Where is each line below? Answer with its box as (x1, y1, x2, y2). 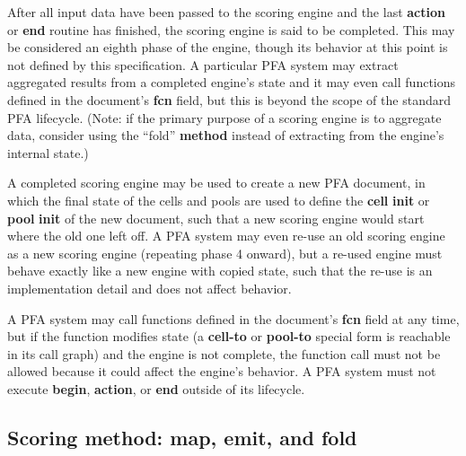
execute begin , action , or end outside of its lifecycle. (7, 379, 305, 398)
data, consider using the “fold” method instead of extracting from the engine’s (7, 126, 444, 145)
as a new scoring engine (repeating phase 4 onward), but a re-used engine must (7, 243, 443, 262)
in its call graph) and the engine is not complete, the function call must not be (7, 344, 441, 363)
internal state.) (7, 143, 89, 162)
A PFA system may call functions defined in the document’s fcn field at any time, (7, 309, 460, 328)
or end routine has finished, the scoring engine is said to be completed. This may (7, 20, 455, 39)
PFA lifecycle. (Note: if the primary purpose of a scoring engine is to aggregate (7, 108, 442, 127)
